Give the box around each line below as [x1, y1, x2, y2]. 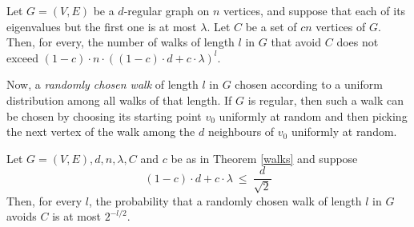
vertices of [316, 18, 366, 34]
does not [336, 34, 379, 50]
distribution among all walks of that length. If [6, 91, 232, 108]
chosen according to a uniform [235, 76, 383, 93]
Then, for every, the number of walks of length [6, 34, 235, 50]
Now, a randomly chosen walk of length [6, 76, 199, 93]
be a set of [245, 18, 297, 34]
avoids [6, 208, 37, 225]
